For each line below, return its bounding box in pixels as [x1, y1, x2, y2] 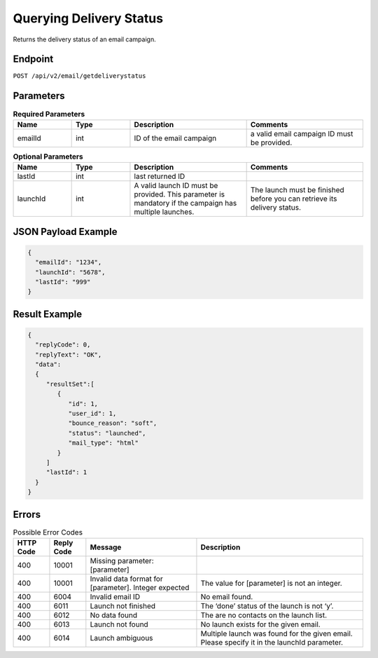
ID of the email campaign [134, 133, 217, 143]
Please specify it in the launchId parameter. [200, 638, 343, 647]
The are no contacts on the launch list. [200, 610, 328, 620]
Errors [13, 509, 41, 521]
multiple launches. [134, 207, 195, 217]
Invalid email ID [90, 592, 140, 601]
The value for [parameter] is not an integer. [200, 579, 342, 588]
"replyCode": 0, [35, 341, 91, 349]
